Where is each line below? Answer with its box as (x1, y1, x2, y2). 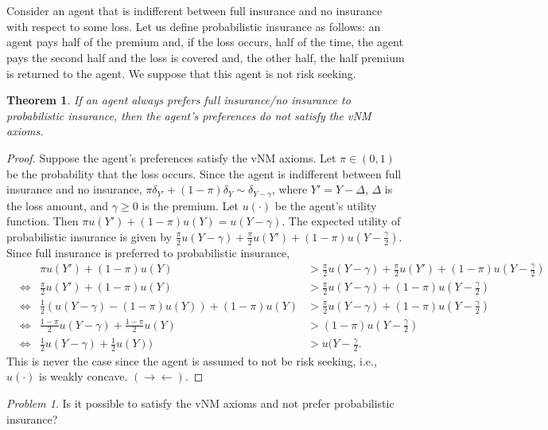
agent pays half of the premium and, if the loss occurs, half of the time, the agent (6, 33, 403, 50)
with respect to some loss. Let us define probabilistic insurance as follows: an (6, 18, 381, 34)
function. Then (6, 213, 79, 229)
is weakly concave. (39, 368, 128, 385)
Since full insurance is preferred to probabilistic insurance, (6, 244, 290, 260)
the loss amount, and (6, 197, 109, 213)
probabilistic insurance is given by (6, 228, 172, 244)
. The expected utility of (282, 213, 401, 229)
